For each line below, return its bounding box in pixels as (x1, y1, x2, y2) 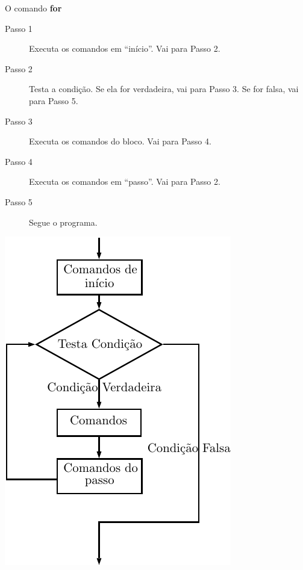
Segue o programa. (29, 215, 98, 228)
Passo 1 (5, 22, 33, 34)
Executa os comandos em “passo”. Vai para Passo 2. (29, 175, 220, 188)
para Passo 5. (29, 94, 78, 107)
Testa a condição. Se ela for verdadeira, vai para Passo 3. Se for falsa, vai (29, 82, 299, 95)
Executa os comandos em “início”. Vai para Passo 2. (29, 42, 220, 55)
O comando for (5, 2, 62, 14)
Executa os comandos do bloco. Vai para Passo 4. (29, 135, 211, 147)
